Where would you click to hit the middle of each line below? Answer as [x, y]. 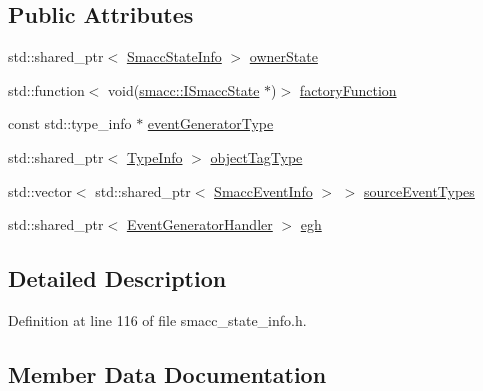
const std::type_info [70, 123]
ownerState [283, 56]
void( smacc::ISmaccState [184, 89]
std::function [46, 89]
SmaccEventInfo [263, 190]
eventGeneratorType [210, 123]
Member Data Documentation [167, 373]
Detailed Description [117, 278]
